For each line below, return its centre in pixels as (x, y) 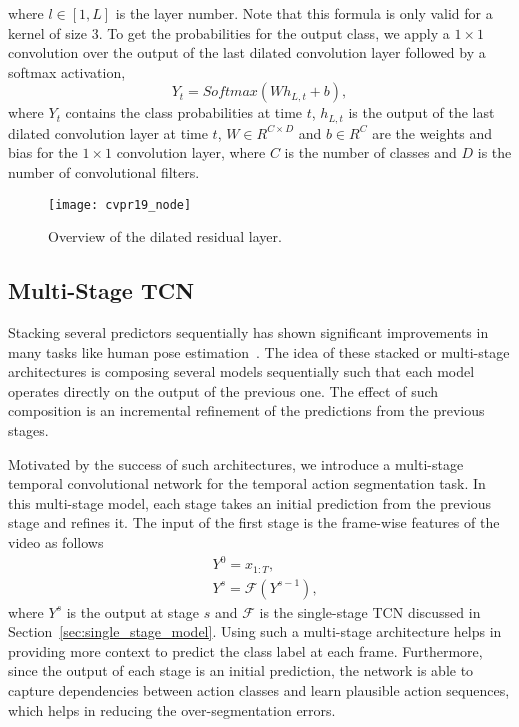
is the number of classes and (370, 152)
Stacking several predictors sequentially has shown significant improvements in (248, 332)
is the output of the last (421, 112)
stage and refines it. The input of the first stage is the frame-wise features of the (254, 522)
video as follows (56, 542)
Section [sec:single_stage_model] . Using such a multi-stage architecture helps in (255, 631)
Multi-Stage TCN (101, 290)
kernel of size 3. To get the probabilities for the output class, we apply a (229, 32)
